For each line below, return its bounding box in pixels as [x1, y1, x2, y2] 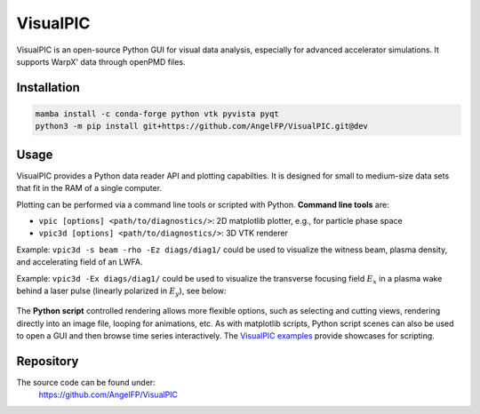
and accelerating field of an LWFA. [16, 257, 143, 267]
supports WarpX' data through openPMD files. [16, 56, 186, 67]
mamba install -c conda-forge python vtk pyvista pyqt [35, 108, 279, 119]
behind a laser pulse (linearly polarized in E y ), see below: [16, 285, 227, 298]
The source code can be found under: [16, 378, 156, 388]
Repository [16, 354, 79, 369]
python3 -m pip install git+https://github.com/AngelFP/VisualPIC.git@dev [35, 121, 369, 131]
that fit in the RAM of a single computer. [16, 183, 163, 194]
